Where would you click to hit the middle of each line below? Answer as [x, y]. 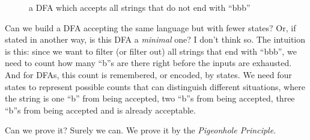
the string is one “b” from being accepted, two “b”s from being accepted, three [150, 98]
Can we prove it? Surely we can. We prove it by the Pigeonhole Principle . [141, 130]
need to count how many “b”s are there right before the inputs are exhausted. [148, 63]
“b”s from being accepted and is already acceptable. [100, 110]
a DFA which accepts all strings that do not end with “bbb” [140, 7]
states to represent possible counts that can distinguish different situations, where [155, 86]
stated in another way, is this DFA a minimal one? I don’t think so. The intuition [155, 39]
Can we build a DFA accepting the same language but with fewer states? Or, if [150, 27]
